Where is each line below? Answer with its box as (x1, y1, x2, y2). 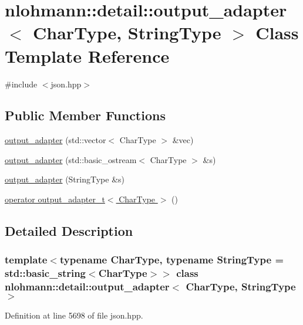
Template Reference (5, 43, 170, 67)
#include (5, 77, 38, 90)
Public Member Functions (5, 106, 166, 124)
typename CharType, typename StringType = (59, 252, 284, 267)
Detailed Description (5, 222, 133, 240)
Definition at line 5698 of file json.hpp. (5, 309, 143, 321)
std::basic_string (5, 266, 86, 280)
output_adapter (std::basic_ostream (5, 153, 137, 165)
